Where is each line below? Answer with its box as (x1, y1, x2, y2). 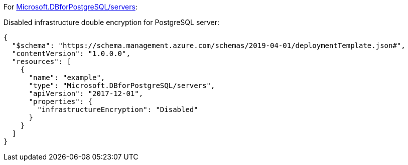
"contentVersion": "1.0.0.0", (12, 49, 130, 57)
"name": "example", (29, 73, 105, 81)
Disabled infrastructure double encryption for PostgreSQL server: (4, 18, 220, 26)
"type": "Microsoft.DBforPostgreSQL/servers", (29, 81, 215, 89)
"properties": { (29, 97, 93, 105)
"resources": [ (12, 57, 71, 65)
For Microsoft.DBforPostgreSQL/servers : (4, 2, 138, 11)
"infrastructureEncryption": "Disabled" (37, 105, 198, 113)
